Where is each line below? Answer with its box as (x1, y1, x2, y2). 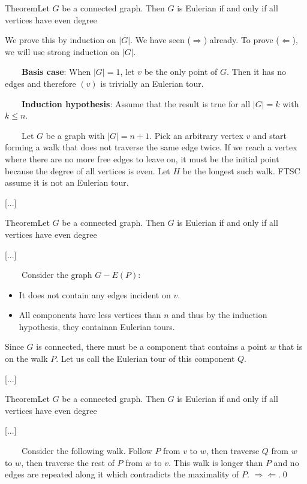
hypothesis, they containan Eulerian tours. (19, 320, 175, 332)
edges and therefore (5, 77, 76, 89)
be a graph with (46, 129, 105, 141)
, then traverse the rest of (21, 456, 115, 468)
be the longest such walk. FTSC (182, 164, 300, 177)
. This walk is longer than (168, 456, 263, 468)
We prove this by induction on (5, 34, 116, 46)
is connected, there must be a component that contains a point (36, 340, 267, 353)
